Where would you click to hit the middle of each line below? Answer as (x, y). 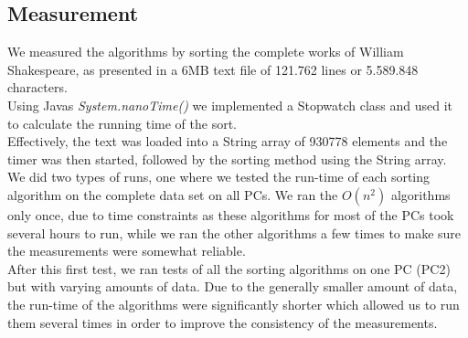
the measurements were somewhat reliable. (127, 251)
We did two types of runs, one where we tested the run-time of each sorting (219, 177)
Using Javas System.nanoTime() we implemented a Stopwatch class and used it (230, 105)
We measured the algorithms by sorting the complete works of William (206, 52)
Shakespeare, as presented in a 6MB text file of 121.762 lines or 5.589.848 (213, 69)
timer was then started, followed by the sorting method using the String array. (227, 158)
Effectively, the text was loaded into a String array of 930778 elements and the (228, 141)
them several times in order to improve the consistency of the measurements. (223, 322)
